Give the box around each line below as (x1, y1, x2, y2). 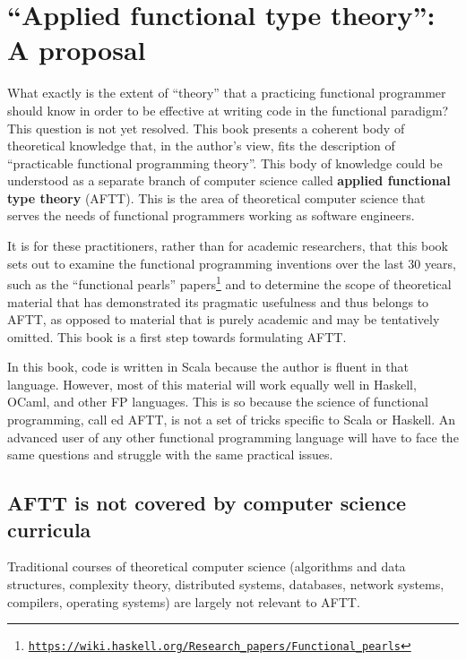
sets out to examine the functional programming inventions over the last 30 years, (7, 253, 457, 272)
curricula (7, 515, 91, 543)
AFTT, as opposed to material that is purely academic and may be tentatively (7, 310, 440, 329)
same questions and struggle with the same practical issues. (7, 445, 333, 464)
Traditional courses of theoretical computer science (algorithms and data (7, 557, 406, 576)
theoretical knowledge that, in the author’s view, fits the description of (7, 136, 395, 155)
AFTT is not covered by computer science (7, 489, 407, 517)
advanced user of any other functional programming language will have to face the (7, 427, 459, 446)
